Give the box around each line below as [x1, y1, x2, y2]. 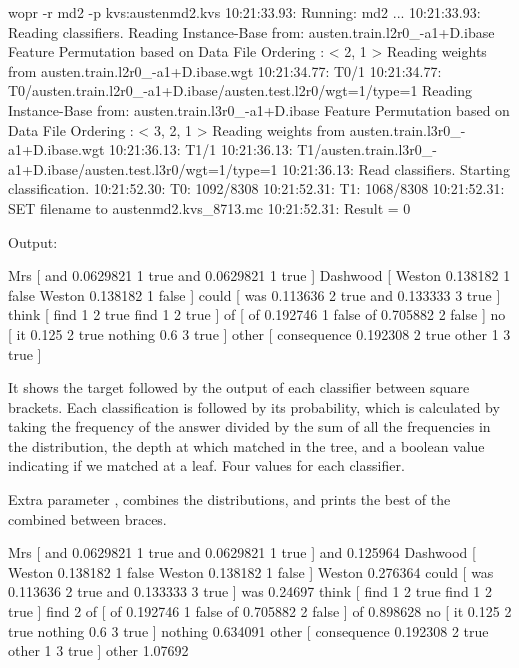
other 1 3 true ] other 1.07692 [8, 640, 189, 661]
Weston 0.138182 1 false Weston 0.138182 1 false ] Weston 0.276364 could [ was [8, 561, 494, 582]
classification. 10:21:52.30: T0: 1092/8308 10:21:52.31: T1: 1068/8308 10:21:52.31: [8, 178, 505, 199]
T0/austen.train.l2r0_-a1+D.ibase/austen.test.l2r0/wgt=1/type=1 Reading [8, 80, 473, 101]
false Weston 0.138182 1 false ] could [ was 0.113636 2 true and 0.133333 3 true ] [8, 284, 501, 305]
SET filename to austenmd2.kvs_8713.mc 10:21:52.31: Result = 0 [8, 197, 411, 218]
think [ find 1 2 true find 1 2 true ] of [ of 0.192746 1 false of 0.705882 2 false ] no [8, 304, 506, 325]
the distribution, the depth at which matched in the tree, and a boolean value [8, 435, 485, 456]
